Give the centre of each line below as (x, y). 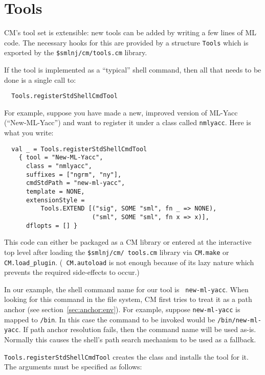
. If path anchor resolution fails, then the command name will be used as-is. (137, 329)
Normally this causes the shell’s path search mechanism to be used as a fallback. (130, 339)
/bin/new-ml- (239, 320)
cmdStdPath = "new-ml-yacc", (75, 183)
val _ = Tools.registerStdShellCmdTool (79, 149)
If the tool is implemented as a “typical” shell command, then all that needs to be (133, 70)
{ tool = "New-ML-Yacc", (61, 158)
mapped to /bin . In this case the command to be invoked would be (110, 319)
